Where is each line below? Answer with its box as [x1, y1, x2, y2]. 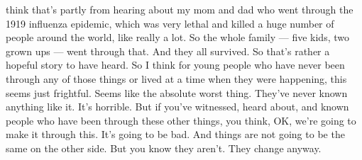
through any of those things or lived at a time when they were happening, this [6, 71, 347, 86]
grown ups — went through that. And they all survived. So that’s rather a [6, 43, 330, 58]
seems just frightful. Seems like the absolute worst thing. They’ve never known [6, 85, 348, 100]
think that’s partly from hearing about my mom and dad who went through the [6, 2, 353, 16]
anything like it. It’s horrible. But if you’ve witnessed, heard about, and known [6, 99, 349, 114]
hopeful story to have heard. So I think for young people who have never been [6, 57, 345, 72]
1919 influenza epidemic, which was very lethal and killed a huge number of [6, 16, 334, 30]
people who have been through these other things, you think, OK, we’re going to [6, 113, 356, 127]
